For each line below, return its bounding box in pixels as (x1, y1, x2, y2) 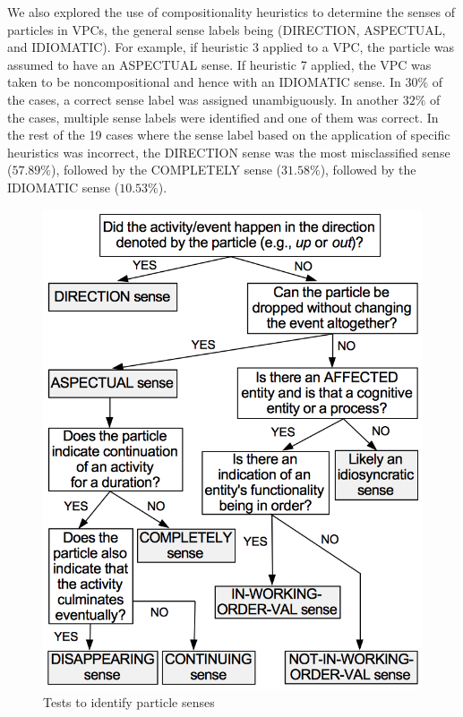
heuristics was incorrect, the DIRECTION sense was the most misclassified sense (7, 142, 450, 161)
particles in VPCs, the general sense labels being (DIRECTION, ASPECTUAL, (7, 20, 446, 38)
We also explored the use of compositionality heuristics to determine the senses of (7, 3, 456, 21)
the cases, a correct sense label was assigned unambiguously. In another (7, 90, 399, 108)
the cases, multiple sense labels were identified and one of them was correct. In (7, 107, 439, 126)
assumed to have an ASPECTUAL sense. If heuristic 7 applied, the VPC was (7, 55, 432, 73)
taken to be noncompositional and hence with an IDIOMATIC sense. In (7, 73, 401, 91)
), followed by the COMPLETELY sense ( (51, 160, 282, 179)
